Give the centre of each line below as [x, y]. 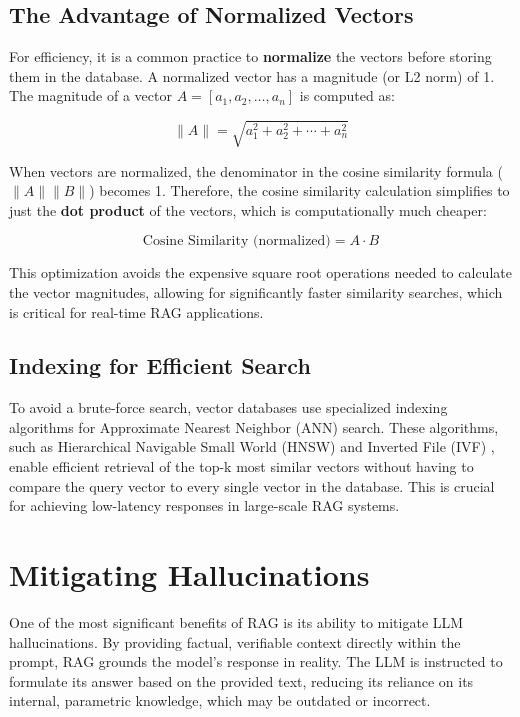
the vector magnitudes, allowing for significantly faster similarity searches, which [256, 291]
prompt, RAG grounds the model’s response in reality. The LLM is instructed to [256, 661]
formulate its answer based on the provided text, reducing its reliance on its [241, 680]
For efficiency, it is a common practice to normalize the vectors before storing [250, 56]
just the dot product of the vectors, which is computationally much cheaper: [248, 209]
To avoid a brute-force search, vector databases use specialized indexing [228, 407]
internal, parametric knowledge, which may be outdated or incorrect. [220, 700]
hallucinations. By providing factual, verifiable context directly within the [235, 641]
